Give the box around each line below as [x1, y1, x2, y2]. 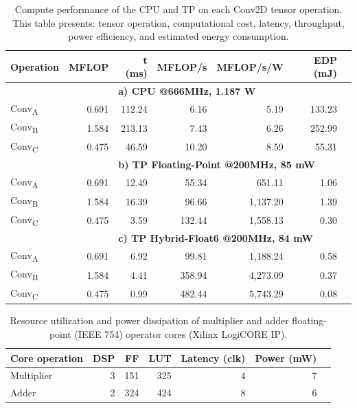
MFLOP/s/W [216, 59, 284, 73]
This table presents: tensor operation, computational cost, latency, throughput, [12, 15, 345, 30]
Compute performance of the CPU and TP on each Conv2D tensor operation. [14, 2, 343, 16]
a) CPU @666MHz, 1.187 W [118, 84, 256, 98]
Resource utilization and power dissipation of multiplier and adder [10, 313, 289, 328]
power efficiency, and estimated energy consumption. [68, 29, 289, 43]
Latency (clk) [181, 350, 246, 365]
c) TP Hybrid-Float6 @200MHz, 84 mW [118, 231, 313, 245]
